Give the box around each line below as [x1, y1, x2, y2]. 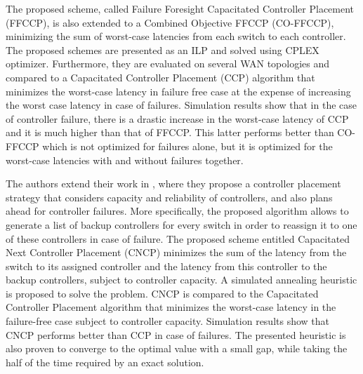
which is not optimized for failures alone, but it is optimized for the [42, 138, 333, 153]
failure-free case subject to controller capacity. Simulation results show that [6, 314, 330, 328]
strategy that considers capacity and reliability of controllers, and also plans [6, 189, 333, 204]
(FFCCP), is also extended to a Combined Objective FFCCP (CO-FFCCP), [6, 15, 334, 29]
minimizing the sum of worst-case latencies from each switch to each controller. [6, 29, 346, 44]
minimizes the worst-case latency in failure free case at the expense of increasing [6, 84, 351, 98]
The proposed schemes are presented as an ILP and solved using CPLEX [6, 42, 319, 57]
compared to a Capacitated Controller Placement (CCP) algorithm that [6, 69, 315, 84]
